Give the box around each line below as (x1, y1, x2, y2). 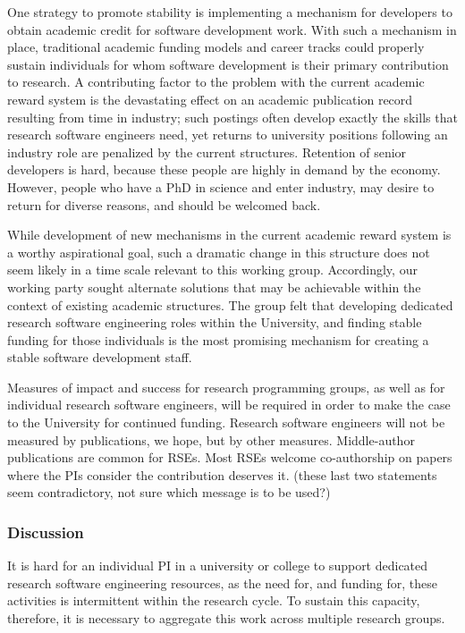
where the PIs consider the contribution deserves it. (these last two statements (7, 465, 437, 484)
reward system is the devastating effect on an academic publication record (7, 89, 413, 108)
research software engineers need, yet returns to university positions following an (7, 125, 448, 144)
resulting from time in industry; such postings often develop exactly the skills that (7, 107, 458, 126)
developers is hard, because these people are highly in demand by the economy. (7, 160, 441, 179)
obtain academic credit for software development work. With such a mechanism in (7, 20, 457, 38)
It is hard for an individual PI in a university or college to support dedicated (7, 556, 428, 575)
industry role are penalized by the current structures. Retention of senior (7, 142, 407, 161)
